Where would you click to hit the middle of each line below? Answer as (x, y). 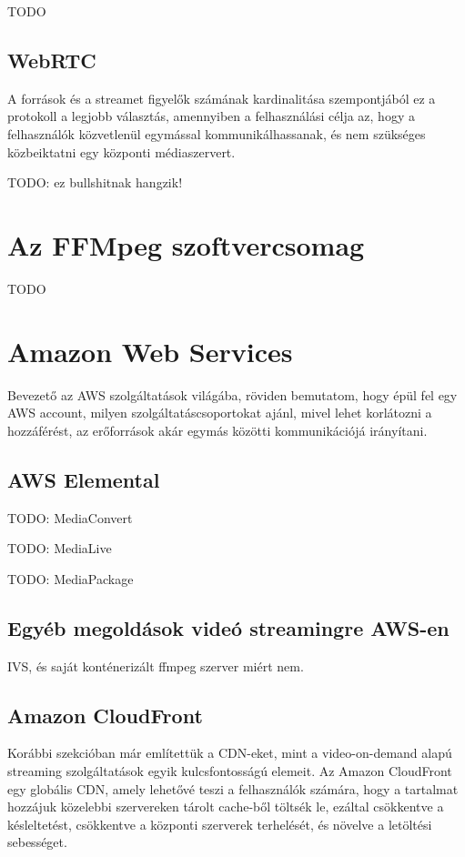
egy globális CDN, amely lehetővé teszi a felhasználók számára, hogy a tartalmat (233, 788)
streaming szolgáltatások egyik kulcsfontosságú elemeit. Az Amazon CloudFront (230, 770)
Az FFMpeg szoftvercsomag (186, 244)
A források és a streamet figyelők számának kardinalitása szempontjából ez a (222, 98)
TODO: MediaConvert (70, 517)
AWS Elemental (84, 479)
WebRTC (52, 60)
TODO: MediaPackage (71, 578)
